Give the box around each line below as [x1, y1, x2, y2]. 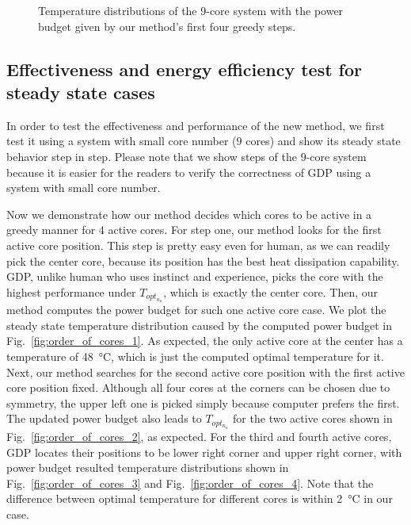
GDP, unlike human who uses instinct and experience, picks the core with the [6, 268, 383, 285]
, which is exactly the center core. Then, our [163, 283, 379, 300]
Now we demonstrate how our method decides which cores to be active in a [6, 205, 372, 222]
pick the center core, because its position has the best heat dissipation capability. [6, 252, 400, 269]
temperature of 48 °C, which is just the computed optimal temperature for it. [6, 348, 384, 365]
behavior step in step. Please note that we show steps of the [6, 148, 297, 164]
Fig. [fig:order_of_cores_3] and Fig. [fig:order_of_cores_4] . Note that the [6, 474, 374, 491]
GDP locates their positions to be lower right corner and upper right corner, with [6, 443, 402, 460]
